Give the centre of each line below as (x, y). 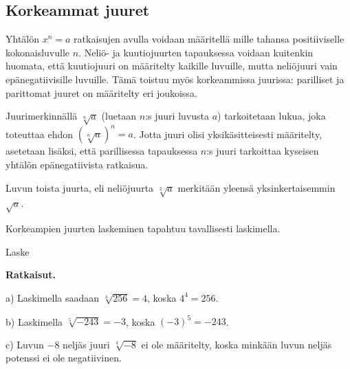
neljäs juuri (86, 344)
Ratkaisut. (31, 275)
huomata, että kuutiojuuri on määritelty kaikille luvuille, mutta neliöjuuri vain (172, 66)
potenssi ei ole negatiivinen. (64, 358)
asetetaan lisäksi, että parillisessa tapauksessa (102, 151)
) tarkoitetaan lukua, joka (272, 116)
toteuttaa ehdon (40, 134)
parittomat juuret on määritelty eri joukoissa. (101, 92)
